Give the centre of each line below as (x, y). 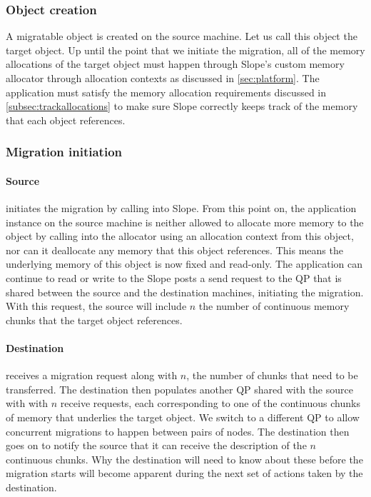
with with (27, 403)
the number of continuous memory (274, 306)
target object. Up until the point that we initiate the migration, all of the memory (185, 50)
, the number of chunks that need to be (272, 375)
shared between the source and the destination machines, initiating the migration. (185, 292)
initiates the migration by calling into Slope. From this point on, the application (181, 208)
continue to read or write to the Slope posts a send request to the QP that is (174, 277)
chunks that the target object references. (94, 320)
